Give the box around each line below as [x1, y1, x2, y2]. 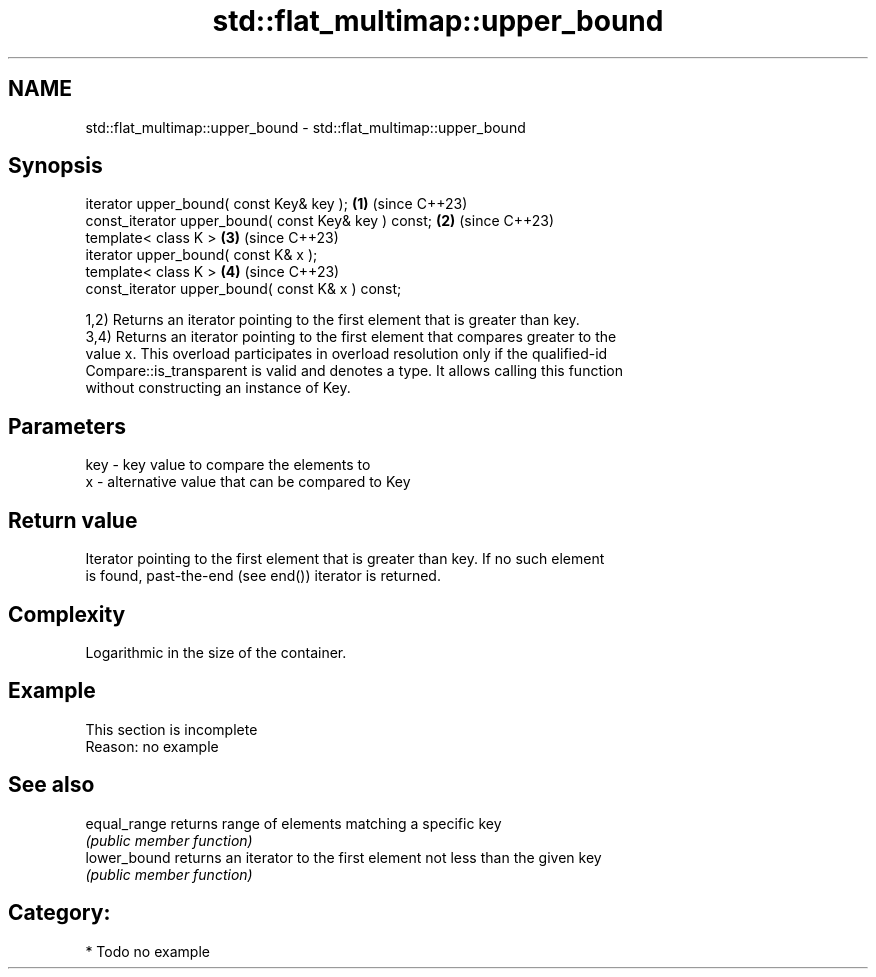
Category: [8, 900, 111, 926]
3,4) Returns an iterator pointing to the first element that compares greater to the [85, 328, 617, 346]
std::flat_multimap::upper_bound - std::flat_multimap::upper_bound [85, 118, 526, 136]
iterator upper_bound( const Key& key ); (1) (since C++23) [85, 195, 468, 213]
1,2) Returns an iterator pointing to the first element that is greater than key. [85, 311, 580, 329]
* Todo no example [85, 942, 210, 960]
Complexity [8, 601, 126, 627]
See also [8, 772, 95, 798]
